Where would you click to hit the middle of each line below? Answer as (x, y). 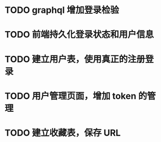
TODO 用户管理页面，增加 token (71, 96)
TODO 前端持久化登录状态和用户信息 (79, 35)
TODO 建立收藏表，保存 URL (63, 133)
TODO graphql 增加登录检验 (62, 10)
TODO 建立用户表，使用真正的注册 (75, 59)
